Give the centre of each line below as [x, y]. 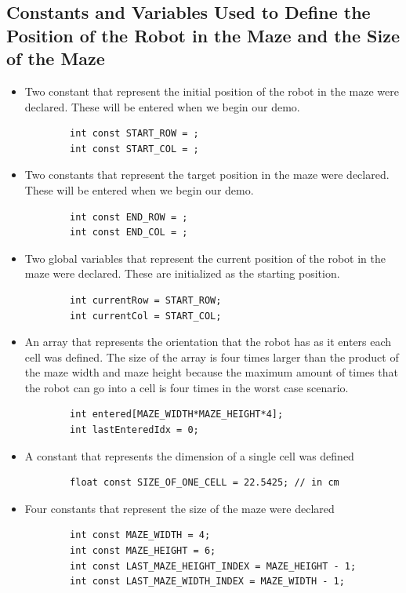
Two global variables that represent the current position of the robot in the [205, 258]
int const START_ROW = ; [134, 134]
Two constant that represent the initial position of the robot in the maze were [212, 91]
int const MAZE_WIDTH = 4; [140, 535]
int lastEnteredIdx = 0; [134, 430]
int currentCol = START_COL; [146, 316]
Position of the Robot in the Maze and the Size [203, 35]
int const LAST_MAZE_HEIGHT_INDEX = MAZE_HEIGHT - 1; [213, 566]
